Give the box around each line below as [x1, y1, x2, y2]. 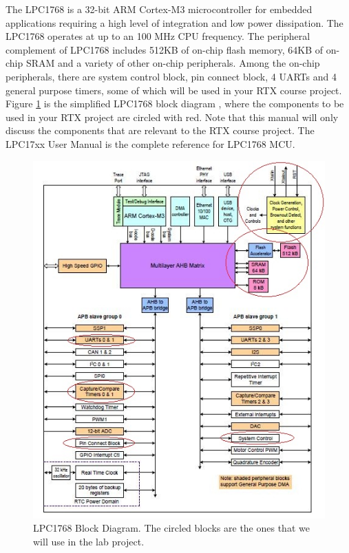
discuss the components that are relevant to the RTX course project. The [6, 123, 315, 138]
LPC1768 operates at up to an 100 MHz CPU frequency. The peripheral [6, 29, 310, 43]
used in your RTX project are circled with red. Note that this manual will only [6, 109, 339, 124]
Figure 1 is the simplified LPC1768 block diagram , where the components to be [6, 96, 344, 111]
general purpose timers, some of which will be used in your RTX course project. [6, 83, 342, 97]
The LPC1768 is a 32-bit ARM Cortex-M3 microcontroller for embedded [6, 2, 313, 16]
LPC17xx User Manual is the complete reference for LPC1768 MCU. [6, 136, 295, 151]
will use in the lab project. [33, 534, 145, 548]
